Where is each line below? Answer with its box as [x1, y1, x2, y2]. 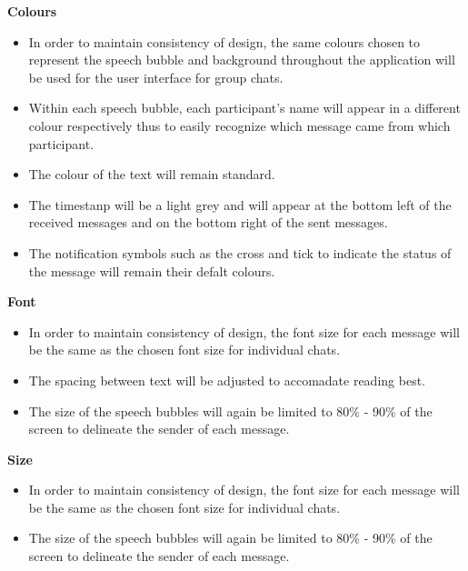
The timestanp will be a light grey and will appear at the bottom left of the [28, 195, 452, 214]
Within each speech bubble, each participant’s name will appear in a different [28, 98, 461, 117]
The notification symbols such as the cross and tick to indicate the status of [28, 243, 452, 262]
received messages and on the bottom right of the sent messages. [28, 213, 388, 232]
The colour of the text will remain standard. [28, 165, 275, 184]
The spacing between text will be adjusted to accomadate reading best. [28, 370, 425, 389]
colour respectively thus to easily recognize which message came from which [28, 115, 451, 135]
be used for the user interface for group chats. [28, 67, 284, 86]
